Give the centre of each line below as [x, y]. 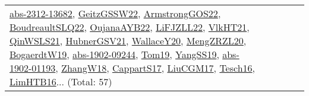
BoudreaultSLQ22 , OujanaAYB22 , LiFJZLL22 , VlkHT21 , [130, 27]
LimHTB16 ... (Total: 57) [61, 81]
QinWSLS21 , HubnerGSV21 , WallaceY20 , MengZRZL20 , [128, 41]
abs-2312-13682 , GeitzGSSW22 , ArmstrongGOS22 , [115, 13]
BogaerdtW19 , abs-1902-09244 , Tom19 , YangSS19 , [114, 54]
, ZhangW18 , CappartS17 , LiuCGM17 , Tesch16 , [155, 68]
